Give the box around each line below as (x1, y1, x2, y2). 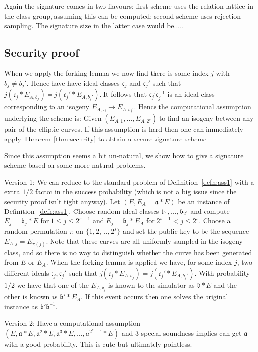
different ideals (4, 267, 49, 278)
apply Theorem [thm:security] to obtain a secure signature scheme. (4, 134, 208, 144)
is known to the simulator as (108, 280, 195, 290)
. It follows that (99, 89, 147, 99)
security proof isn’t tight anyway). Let (4, 196, 120, 207)
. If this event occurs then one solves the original (80, 291, 228, 302)
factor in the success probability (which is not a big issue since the (35, 186, 237, 197)
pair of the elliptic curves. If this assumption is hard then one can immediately (4, 124, 243, 134)
